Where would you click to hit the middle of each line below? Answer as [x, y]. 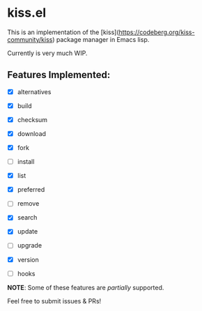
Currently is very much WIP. [47, 53]
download [32, 133]
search [27, 218]
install [26, 162]
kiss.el [27, 13]
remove [28, 204]
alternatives [34, 91]
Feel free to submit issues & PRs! [54, 301]
